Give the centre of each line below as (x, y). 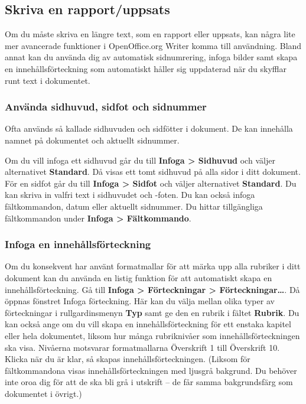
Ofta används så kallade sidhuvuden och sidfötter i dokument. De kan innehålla (149, 128)
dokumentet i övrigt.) (43, 393)
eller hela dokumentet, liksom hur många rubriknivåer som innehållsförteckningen (152, 335)
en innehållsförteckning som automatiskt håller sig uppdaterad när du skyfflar (146, 68)
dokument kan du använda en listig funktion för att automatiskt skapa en (139, 277)
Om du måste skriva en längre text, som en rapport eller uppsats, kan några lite (150, 34)
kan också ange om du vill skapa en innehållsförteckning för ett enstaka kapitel (148, 324)
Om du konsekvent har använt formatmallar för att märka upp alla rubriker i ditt (153, 266)
